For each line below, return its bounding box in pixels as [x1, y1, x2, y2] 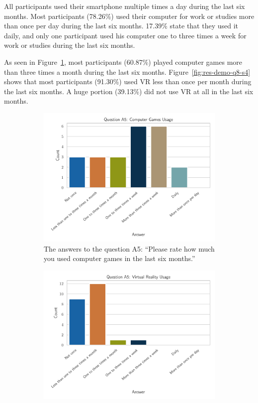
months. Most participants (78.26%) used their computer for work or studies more [4, 10, 255, 21]
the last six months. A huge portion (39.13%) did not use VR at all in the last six [4, 86, 254, 96]
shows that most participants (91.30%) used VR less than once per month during [4, 76, 252, 87]
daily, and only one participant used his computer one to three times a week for [4, 30, 247, 40]
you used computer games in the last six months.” [44, 253, 195, 264]
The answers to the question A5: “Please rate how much [44, 243, 215, 254]
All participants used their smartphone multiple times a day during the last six [4, 1, 245, 11]
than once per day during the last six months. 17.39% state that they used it [4, 20, 239, 31]
